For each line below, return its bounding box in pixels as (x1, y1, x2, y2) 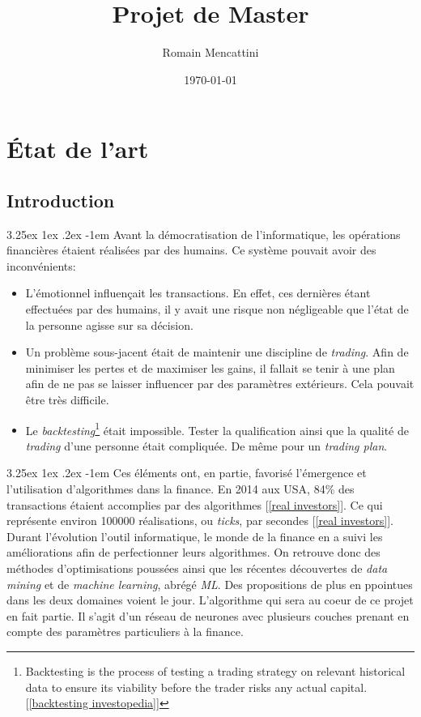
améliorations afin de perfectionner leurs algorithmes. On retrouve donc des (6, 544, 381, 561)
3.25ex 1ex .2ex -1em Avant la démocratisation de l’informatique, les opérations (6, 225, 401, 242)
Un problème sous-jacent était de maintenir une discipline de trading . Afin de (25, 344, 409, 361)
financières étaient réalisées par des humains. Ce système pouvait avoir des (6, 241, 376, 258)
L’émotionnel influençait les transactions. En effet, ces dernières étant (25, 284, 371, 301)
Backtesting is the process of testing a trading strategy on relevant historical (25, 663, 406, 680)
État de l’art (6, 132, 149, 165)
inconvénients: (6, 257, 76, 274)
